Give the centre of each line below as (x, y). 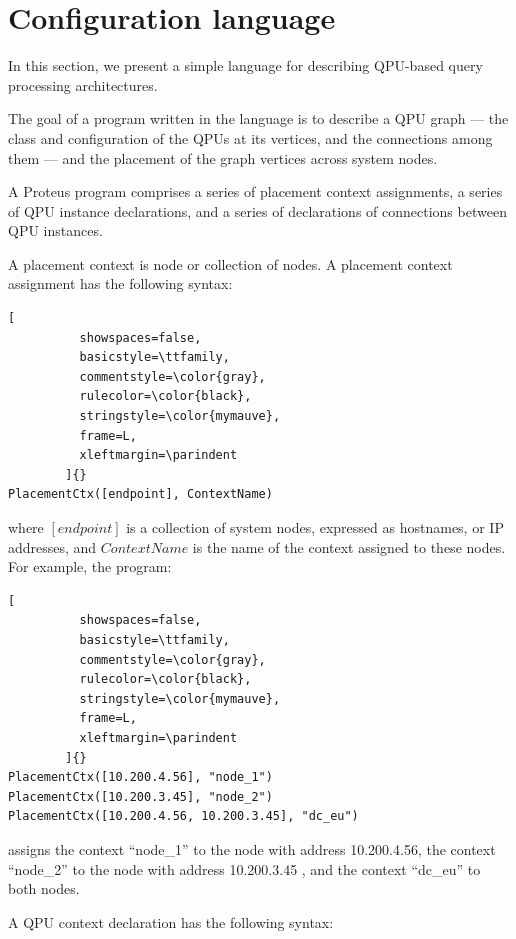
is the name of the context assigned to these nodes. (349, 546)
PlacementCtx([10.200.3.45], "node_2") (140, 796)
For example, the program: (90, 566)
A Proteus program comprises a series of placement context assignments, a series (255, 191)
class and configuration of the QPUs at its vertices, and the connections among (250, 137)
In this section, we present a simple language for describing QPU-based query (245, 65)
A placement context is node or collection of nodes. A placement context (230, 263)
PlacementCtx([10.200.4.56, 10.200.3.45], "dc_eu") (183, 816)
